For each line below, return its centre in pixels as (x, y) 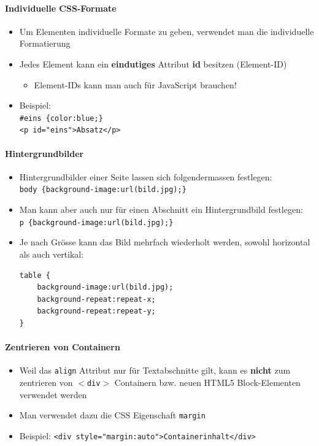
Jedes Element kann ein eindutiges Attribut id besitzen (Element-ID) (153, 63)
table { (35, 275)
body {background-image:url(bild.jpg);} (103, 190)
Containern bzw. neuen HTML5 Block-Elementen (207, 382)
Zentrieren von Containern (63, 347)
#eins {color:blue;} (61, 118)
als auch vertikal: (52, 254)
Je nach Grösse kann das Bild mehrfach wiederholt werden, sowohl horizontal (165, 242)
